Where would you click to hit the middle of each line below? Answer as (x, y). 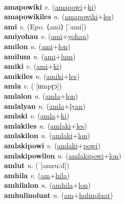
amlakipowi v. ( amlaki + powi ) (52, 145)
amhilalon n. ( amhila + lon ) (47, 185)
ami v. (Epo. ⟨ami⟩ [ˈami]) (45, 26)
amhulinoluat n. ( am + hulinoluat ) (58, 195)
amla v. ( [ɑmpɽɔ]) (33, 86)
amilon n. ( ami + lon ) (37, 46)
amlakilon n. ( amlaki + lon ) (47, 135)
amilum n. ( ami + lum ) (40, 56)
